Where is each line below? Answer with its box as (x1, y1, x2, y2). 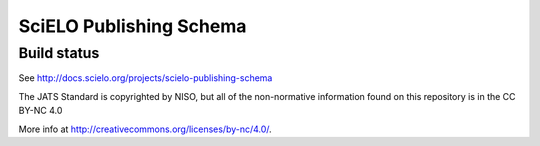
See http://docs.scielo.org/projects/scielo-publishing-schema (18, 72, 273, 84)
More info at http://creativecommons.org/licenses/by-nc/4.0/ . (18, 123, 272, 135)
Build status (18, 44, 100, 62)
